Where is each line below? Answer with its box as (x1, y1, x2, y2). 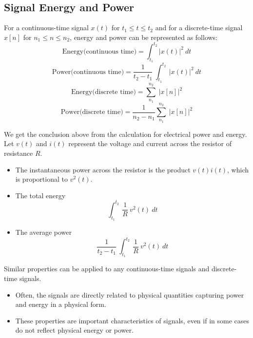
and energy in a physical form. (15, 299, 106, 309)
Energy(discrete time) (71, 89, 136, 95)
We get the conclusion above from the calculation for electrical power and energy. (4, 129, 247, 139)
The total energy (15, 190, 66, 200)
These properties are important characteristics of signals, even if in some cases (15, 315, 249, 325)
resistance (4, 148, 33, 158)
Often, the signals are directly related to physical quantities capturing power (15, 289, 244, 300)
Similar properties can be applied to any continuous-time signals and (4, 263, 210, 274)
